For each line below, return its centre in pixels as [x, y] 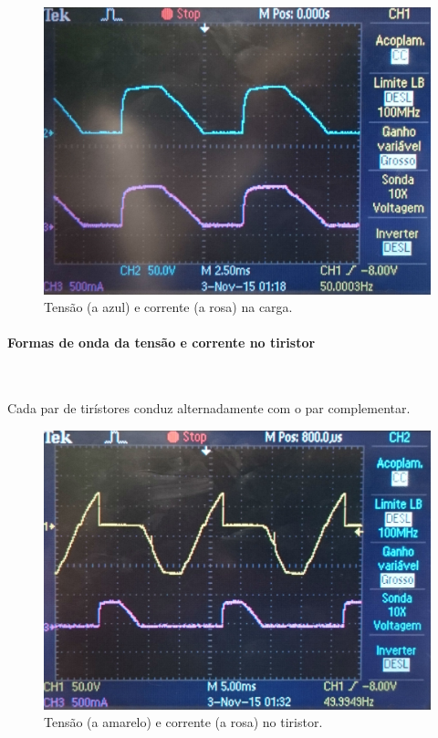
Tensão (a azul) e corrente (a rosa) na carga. [168, 307]
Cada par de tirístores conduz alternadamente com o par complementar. [209, 408]
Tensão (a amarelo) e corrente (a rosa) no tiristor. [183, 722]
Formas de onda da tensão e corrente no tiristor [162, 343]
